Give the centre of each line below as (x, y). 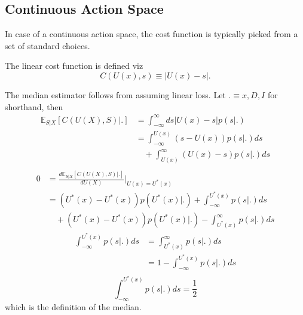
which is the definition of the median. (73, 306)
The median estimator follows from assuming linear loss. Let (115, 94)
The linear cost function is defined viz (74, 66)
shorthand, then (34, 106)
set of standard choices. (48, 45)
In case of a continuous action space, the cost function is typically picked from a (151, 34)
